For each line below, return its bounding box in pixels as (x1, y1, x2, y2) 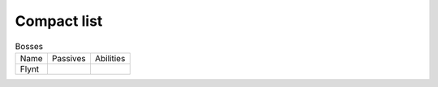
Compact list (15, 12, 103, 30)
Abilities (94, 52, 126, 64)
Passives (51, 52, 87, 64)
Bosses (15, 40, 44, 52)
